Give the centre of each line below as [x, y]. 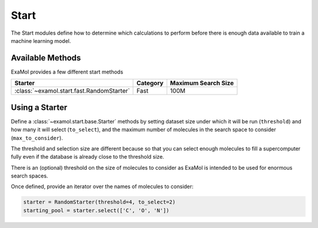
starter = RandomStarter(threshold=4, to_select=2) [100, 202]
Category [150, 83]
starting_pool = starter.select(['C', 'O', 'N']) [96, 210]
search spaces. [29, 176]
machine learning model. [41, 41]
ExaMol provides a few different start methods [67, 72]
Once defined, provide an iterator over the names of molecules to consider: [102, 187]
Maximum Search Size [202, 83]
